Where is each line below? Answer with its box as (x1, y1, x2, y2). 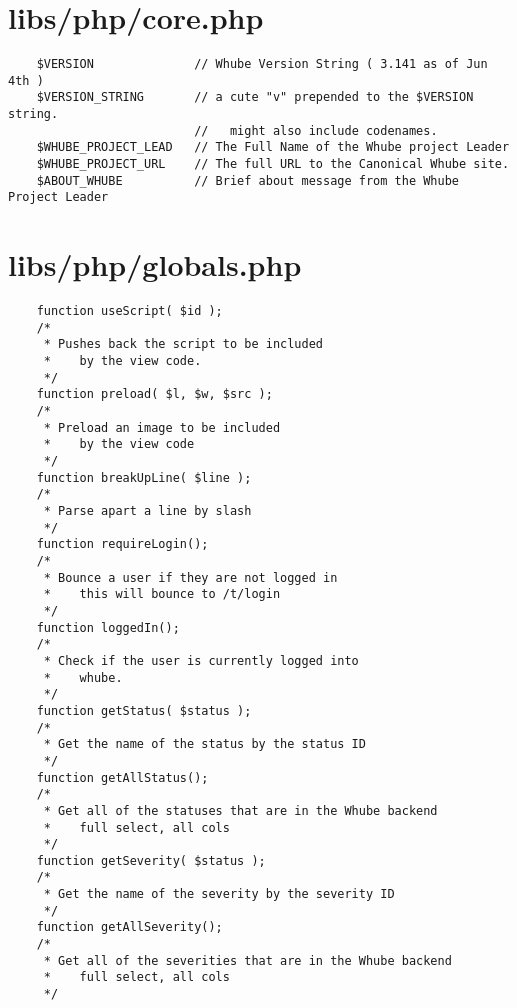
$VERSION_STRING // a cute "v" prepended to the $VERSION (36, 90, 474, 105)
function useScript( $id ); (36, 304, 223, 319)
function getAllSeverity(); (36, 920, 223, 935)
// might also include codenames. (194, 123, 438, 138)
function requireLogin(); (36, 537, 209, 552)
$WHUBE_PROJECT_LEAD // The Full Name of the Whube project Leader (36, 140, 510, 155)
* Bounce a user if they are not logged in (43, 570, 338, 585)
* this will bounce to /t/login (43, 587, 281, 602)
